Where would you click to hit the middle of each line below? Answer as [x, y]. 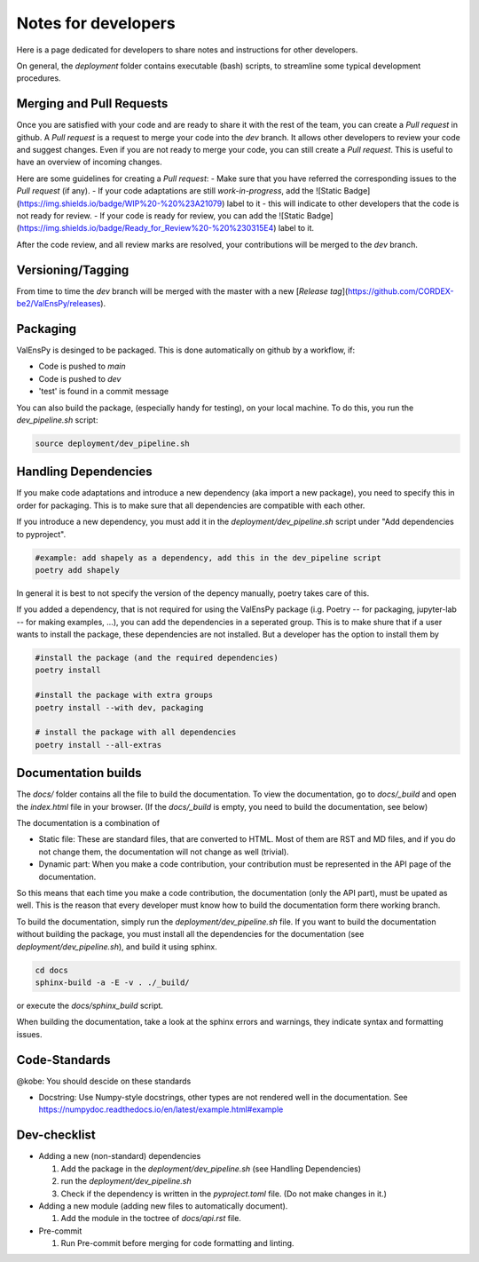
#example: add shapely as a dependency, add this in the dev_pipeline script [208, 558]
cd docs [51, 970]
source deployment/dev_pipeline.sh [112, 443]
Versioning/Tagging [73, 270]
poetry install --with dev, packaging [119, 707]
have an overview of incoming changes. [90, 162]
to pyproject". [41, 534]
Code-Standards [63, 1060]
